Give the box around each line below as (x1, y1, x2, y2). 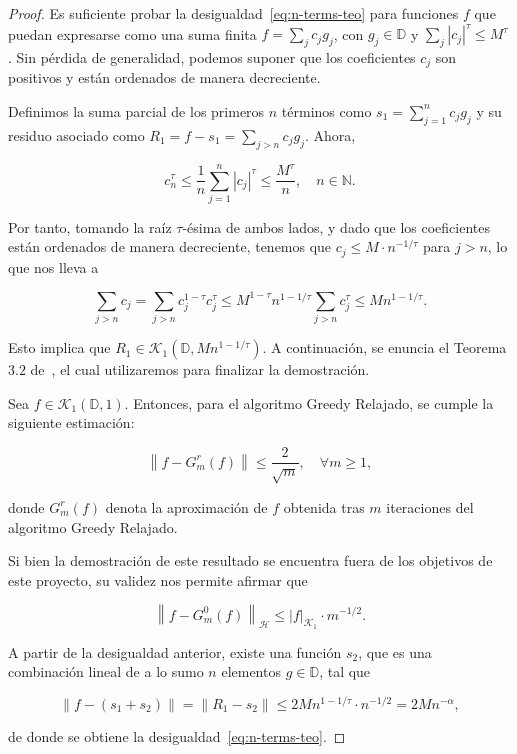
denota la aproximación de (105, 496, 268, 517)
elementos (221, 661, 281, 682)
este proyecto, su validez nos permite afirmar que (8, 569, 308, 590)
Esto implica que (8, 337, 111, 358)
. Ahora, (304, 124, 356, 145)
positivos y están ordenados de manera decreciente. (8, 67, 321, 88)
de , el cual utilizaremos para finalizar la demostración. (30, 359, 370, 380)
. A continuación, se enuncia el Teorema (262, 337, 507, 358)
